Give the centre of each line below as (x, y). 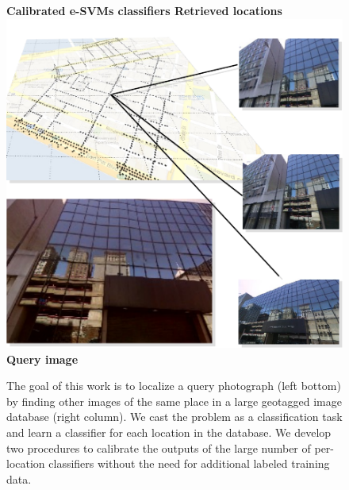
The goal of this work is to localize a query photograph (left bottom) (174, 386)
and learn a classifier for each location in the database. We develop (169, 432)
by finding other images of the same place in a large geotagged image (174, 401)
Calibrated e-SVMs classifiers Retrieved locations (144, 10)
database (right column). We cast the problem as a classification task (174, 417)
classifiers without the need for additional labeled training (189, 463)
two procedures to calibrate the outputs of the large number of (159, 448)
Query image (42, 359)
